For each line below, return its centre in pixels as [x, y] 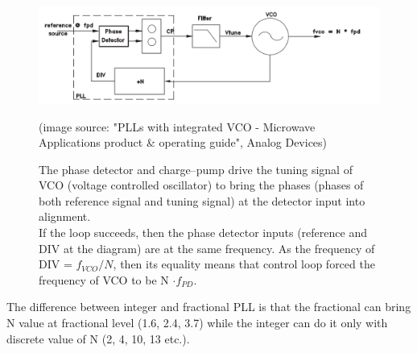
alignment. [65, 216]
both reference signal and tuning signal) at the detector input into [202, 200]
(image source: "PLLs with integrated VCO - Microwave [177, 126]
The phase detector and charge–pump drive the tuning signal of [196, 169]
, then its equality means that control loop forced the [244, 264]
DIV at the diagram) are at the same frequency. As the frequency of [207, 248]
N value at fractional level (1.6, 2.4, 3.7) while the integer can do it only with [197, 323]
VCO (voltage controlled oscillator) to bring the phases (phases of [201, 185]
